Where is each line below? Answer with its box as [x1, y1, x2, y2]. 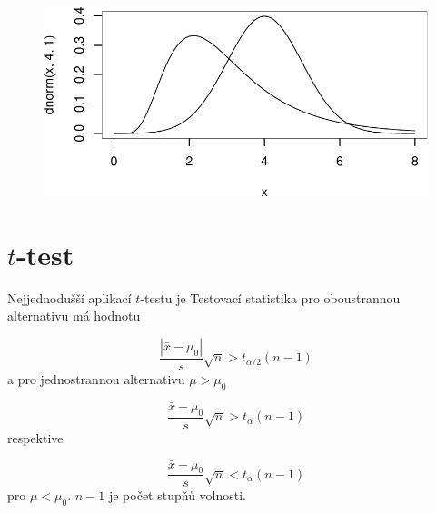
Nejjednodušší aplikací [7, 288, 132, 307]
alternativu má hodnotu [7, 306, 141, 325]
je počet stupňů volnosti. [108, 486, 247, 505]
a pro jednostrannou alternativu [7, 369, 185, 388]
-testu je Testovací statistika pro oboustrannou [140, 288, 401, 307]
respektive [7, 428, 64, 447]
